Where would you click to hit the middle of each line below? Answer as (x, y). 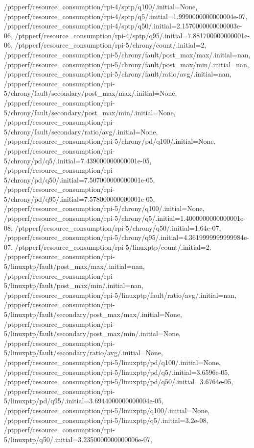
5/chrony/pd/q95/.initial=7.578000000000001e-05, (80, 198)
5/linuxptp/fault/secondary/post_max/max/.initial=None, (93, 314)
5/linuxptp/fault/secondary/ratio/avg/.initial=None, (83, 353)
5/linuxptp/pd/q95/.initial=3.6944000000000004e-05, (84, 401)
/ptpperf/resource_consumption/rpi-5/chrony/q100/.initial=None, (104, 208)
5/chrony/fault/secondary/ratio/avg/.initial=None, (81, 131)
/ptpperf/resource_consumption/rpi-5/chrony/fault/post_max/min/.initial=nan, (127, 64)
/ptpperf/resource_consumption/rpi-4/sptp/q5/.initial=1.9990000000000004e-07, (126, 16)
